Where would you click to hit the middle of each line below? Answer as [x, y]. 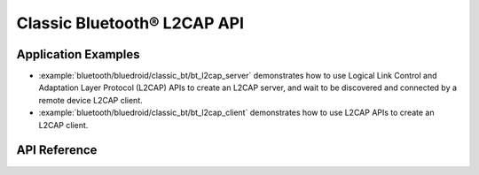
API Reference [57, 150]
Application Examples [79, 54]
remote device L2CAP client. [90, 100]
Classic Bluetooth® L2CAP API [130, 23]
